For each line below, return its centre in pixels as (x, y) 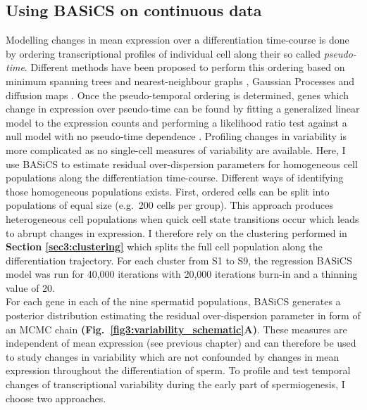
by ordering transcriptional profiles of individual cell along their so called (163, 53)
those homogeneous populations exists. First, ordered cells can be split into (168, 191)
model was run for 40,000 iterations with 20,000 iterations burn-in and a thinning (182, 274)
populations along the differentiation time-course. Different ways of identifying (175, 178)
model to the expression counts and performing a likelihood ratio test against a (176, 122)
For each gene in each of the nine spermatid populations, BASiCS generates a (173, 301)
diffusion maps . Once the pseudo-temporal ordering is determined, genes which (178, 95)
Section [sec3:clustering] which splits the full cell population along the (164, 246)
